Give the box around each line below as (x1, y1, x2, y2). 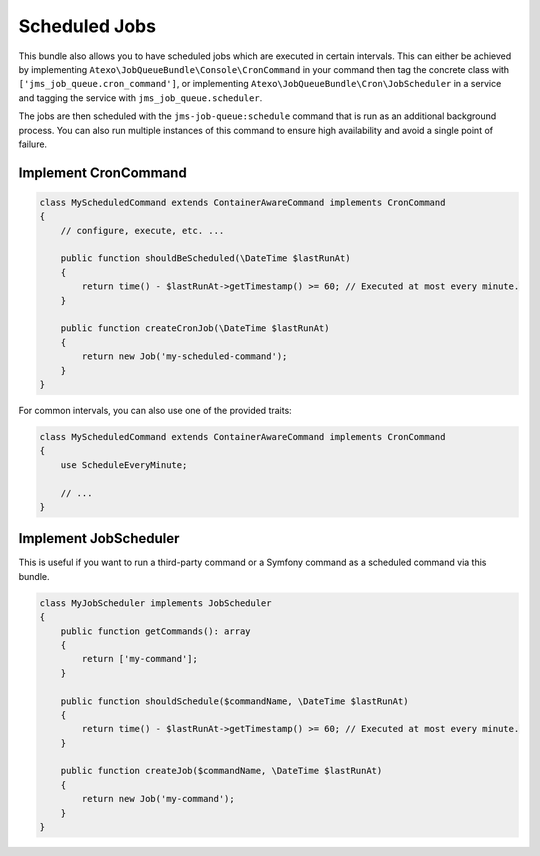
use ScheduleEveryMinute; (60, 459, 188, 470)
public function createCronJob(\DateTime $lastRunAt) (60, 323, 330, 334)
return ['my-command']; (81, 653, 199, 665)
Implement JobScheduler (18, 530, 180, 547)
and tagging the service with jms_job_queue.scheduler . (18, 91, 263, 104)
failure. (18, 138, 48, 150)
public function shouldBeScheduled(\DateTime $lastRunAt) (60, 253, 351, 264)
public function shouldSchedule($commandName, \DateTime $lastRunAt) (60, 695, 409, 707)
